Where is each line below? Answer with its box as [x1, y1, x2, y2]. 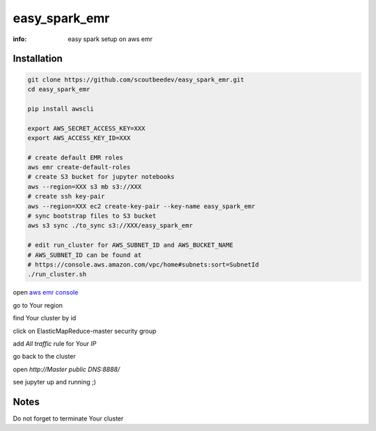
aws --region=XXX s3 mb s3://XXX [27, 182, 142, 191]
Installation [13, 53, 63, 65]
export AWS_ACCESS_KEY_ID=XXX [27, 134, 131, 142]
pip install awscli [27, 104, 94, 113]
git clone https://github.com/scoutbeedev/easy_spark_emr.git [27, 75, 244, 84]
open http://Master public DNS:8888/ [13, 365, 120, 373]
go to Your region [13, 301, 63, 309]
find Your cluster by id [13, 314, 77, 322]
